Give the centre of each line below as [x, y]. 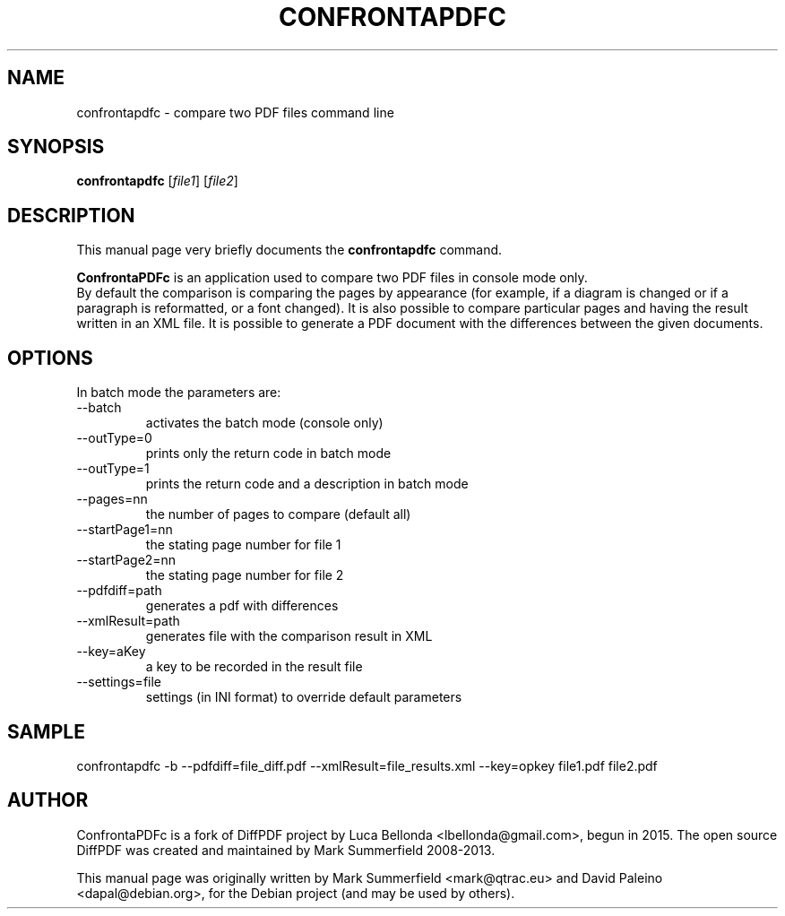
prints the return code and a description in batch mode [307, 484]
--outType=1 [113, 469]
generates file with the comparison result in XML [289, 636]
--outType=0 [114, 438]
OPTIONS [50, 358]
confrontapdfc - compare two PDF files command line [235, 112]
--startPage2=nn [126, 560]
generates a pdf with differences [242, 606]
